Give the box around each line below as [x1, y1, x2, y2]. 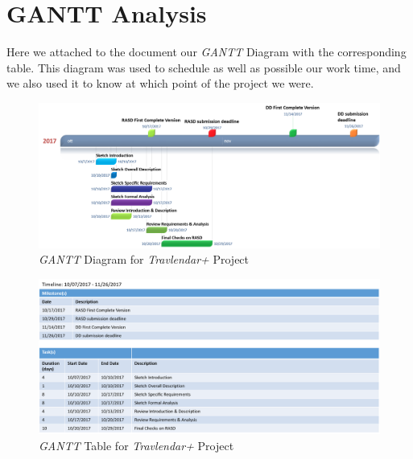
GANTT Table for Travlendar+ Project [39, 436, 234, 453]
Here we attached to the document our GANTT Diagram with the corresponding [6, 43, 407, 60]
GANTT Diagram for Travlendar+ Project [39, 251, 250, 268]
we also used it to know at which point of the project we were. [6, 75, 314, 92]
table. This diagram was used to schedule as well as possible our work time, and [6, 59, 401, 76]
